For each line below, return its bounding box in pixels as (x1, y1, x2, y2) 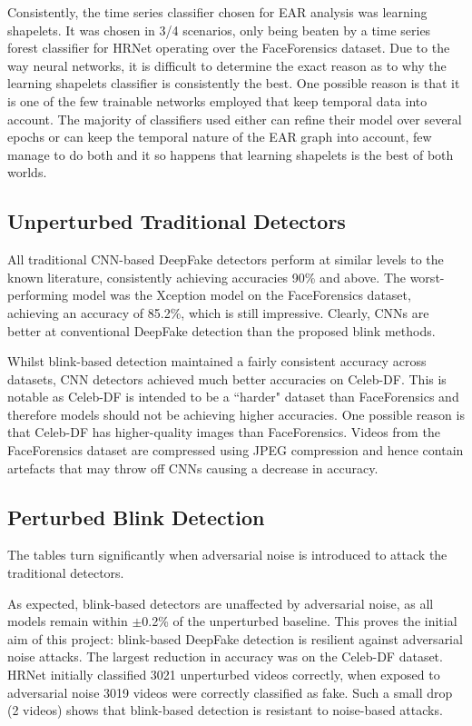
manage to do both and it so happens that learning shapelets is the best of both (7, 144, 454, 164)
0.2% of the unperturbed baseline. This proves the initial (142, 612, 457, 631)
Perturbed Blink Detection (7, 502, 265, 531)
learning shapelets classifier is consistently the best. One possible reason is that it (7, 74, 460, 93)
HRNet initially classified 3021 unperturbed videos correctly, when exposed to (7, 665, 440, 684)
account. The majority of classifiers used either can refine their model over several (7, 109, 462, 128)
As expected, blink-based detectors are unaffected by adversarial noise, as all (7, 593, 434, 612)
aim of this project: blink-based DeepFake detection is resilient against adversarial (7, 629, 463, 648)
